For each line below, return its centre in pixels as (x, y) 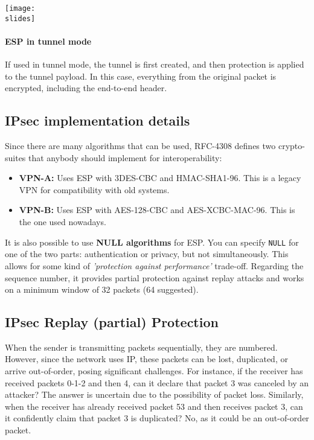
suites (15, 157)
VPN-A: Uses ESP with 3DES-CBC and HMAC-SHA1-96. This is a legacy (160, 178)
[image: (20, 8)
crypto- (291, 146)
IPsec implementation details (98, 120)
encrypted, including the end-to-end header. (86, 88)
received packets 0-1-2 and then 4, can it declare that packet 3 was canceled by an (157, 382)
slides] (20, 18)
